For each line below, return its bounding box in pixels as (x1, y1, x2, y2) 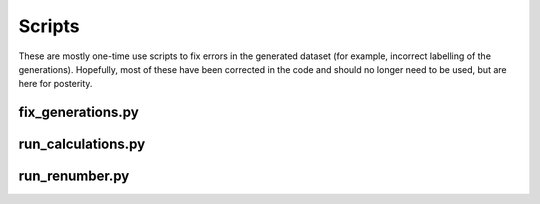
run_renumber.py (18, 168, 130, 185)
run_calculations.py (18, 136, 146, 153)
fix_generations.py (18, 104, 139, 121)
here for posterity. (18, 78, 93, 90)
